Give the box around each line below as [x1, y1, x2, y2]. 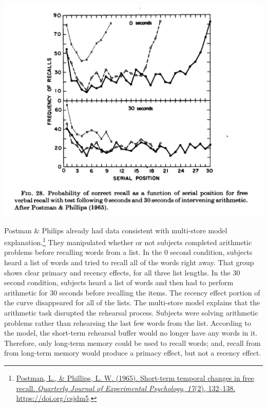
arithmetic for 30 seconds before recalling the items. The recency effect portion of [4, 287, 260, 298]
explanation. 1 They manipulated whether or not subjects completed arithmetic [4, 235, 252, 247]
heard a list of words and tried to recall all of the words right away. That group [4, 256, 254, 267]
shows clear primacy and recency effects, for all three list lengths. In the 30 [4, 267, 240, 277]
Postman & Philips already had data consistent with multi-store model [4, 225, 227, 235]
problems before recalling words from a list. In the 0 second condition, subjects [4, 247, 253, 257]
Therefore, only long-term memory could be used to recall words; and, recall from [4, 337, 261, 348]
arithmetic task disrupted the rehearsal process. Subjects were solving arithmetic [4, 307, 258, 318]
